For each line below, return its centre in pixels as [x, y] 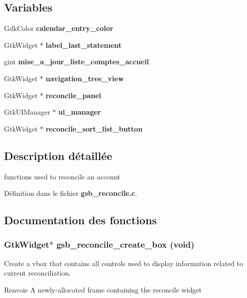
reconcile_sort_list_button [94, 128]
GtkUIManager [27, 112]
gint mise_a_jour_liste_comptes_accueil [77, 62]
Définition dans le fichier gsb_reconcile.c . [70, 193]
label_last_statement [84, 45]
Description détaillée [58, 155]
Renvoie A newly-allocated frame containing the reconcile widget [103, 289]
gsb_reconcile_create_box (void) [125, 244]
